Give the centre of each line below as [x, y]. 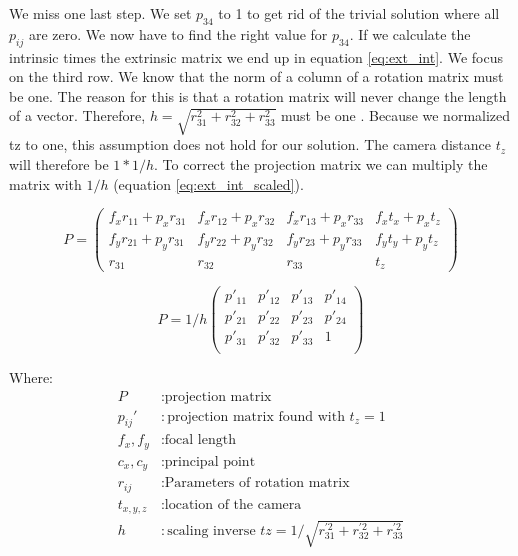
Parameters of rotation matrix [257, 483]
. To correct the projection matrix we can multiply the [321, 163]
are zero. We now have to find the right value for [178, 33]
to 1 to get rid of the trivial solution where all [359, 13]
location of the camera [233, 504]
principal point [210, 461]
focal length [200, 440]
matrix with [45, 183]
